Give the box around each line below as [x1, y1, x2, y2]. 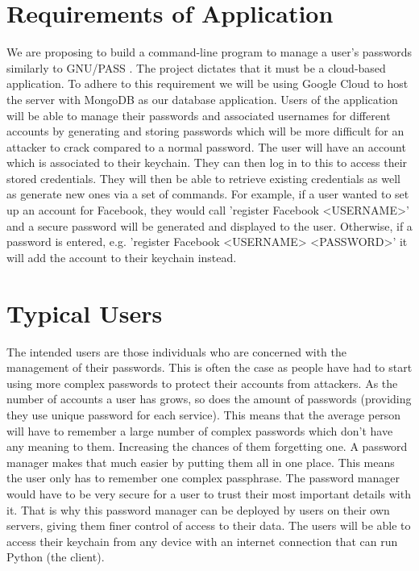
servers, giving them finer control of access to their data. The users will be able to [6, 517, 411, 534]
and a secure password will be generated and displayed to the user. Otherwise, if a [6, 217, 413, 234]
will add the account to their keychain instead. [6, 248, 237, 265]
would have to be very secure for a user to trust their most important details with [6, 485, 411, 502]
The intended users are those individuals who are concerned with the [6, 343, 347, 360]
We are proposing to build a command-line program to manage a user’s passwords [6, 44, 413, 60]
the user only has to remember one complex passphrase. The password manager [6, 469, 400, 486]
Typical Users [6, 296, 163, 329]
